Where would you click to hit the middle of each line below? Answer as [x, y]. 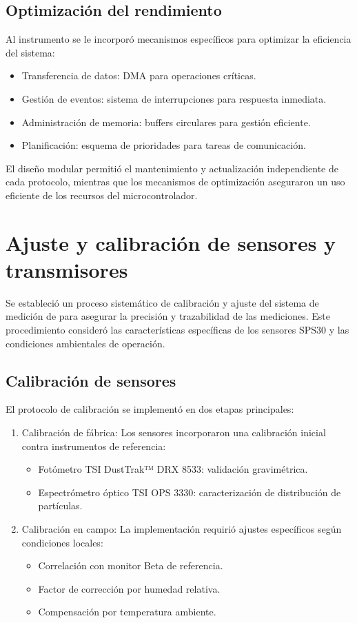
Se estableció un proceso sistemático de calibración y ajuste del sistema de [162, 302]
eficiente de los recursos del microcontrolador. [102, 195]
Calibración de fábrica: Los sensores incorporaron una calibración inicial [174, 432]
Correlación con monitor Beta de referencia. [131, 565]
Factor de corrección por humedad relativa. [129, 588]
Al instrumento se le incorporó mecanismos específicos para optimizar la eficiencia [178, 39]
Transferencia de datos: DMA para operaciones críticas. [139, 75]
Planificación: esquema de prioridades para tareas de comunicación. [164, 145]
